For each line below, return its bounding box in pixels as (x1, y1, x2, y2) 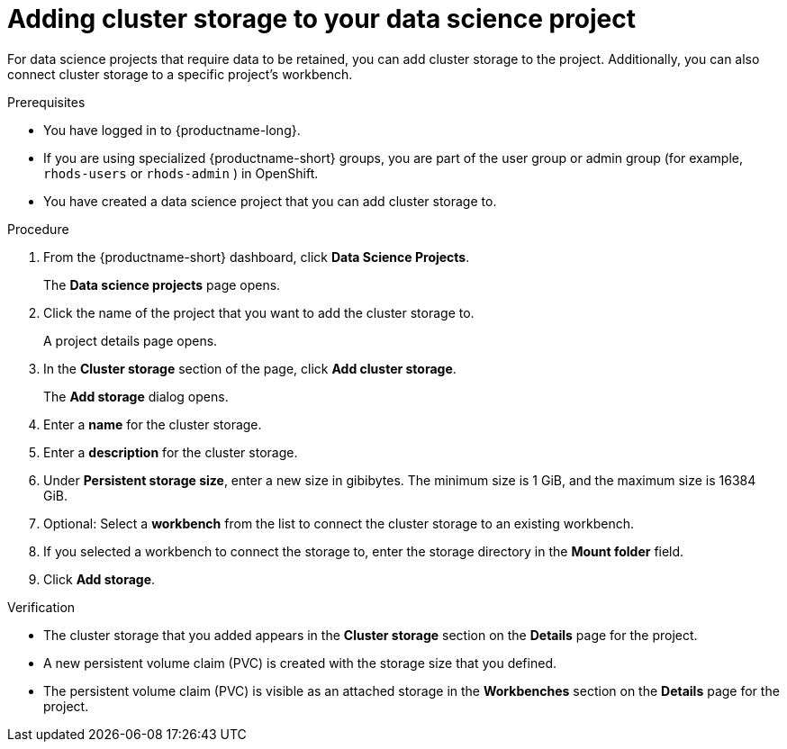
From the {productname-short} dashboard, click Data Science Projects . (43, 248, 470, 265)
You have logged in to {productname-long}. (43, 122, 301, 138)
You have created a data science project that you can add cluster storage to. (43, 193, 497, 209)
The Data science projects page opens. (43, 276, 281, 293)
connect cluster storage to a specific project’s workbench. (7, 66, 353, 82)
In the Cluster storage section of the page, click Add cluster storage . (43, 360, 457, 376)
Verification (7, 599, 76, 615)
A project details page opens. (43, 332, 218, 348)
